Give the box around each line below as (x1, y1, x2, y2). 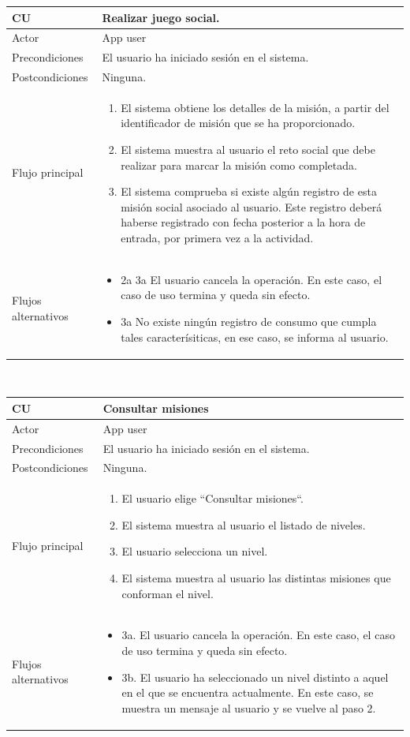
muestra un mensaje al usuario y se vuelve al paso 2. (121, 699, 376, 716)
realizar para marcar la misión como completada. (121, 156, 357, 173)
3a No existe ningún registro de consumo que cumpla (121, 313, 377, 330)
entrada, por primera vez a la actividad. (121, 230, 314, 246)
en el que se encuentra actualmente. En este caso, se (121, 684, 374, 701)
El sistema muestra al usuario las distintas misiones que (121, 570, 391, 585)
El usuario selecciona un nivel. (121, 543, 268, 559)
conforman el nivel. (121, 585, 214, 601)
